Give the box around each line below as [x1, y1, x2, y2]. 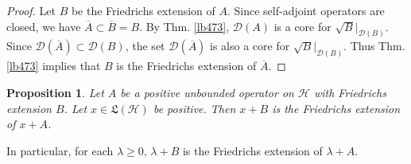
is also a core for [210, 37, 290, 54]
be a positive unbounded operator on [120, 84, 294, 100]
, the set [125, 37, 165, 54]
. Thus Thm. [343, 37, 405, 54]
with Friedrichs [313, 84, 387, 100]
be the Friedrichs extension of [71, 2, 215, 18]
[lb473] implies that [6, 57, 101, 74]
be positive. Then [153, 100, 236, 116]
